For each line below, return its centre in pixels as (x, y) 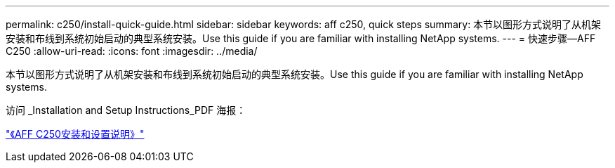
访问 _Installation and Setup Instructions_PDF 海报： (126, 110)
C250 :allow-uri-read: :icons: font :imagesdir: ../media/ (132, 51)
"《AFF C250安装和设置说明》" (75, 134)
